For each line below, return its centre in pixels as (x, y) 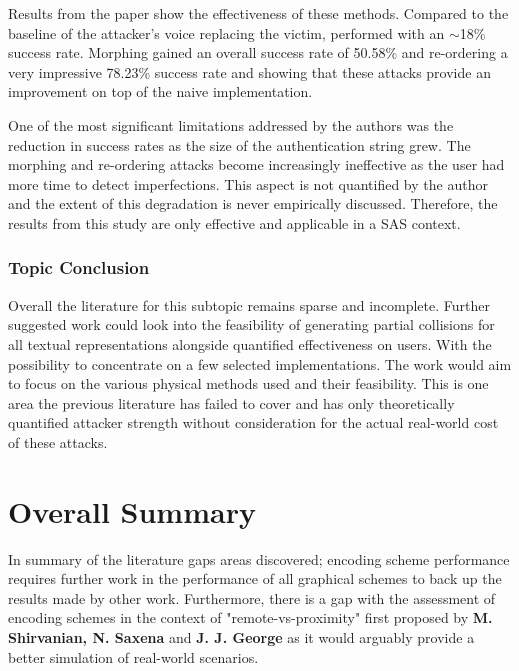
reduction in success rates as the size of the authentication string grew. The (239, 144)
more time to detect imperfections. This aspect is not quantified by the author (248, 183)
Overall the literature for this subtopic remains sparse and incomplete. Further (249, 304)
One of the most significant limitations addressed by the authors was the (231, 124)
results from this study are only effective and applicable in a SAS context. (234, 222)
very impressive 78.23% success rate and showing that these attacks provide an (249, 71)
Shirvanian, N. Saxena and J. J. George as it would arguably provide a (241, 637)
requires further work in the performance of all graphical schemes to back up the (255, 578)
